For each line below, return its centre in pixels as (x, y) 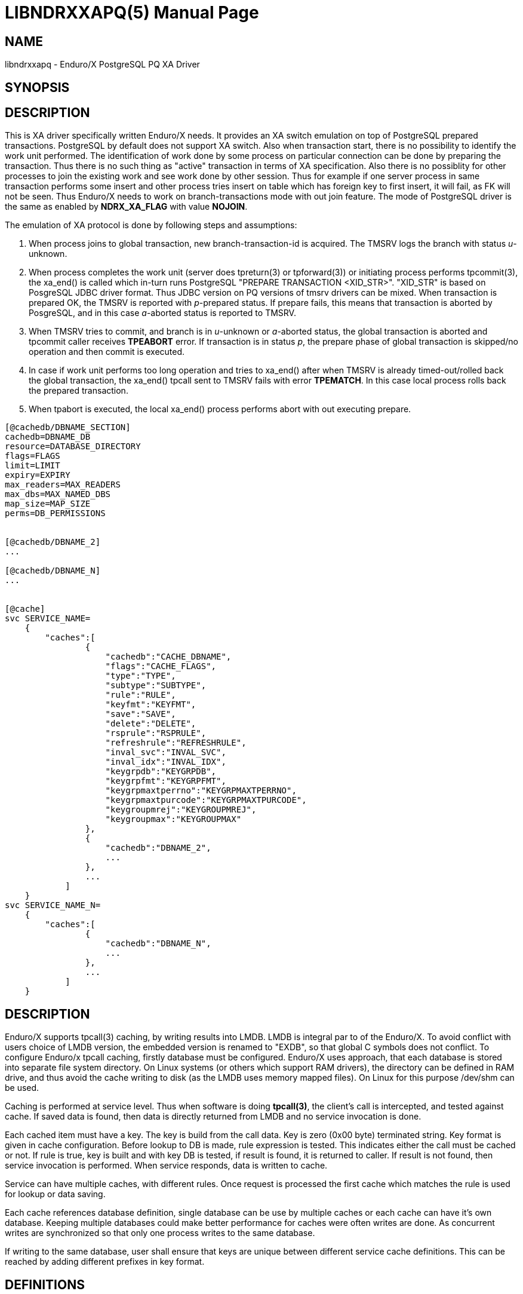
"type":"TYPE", (141, 676)
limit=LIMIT (33, 466)
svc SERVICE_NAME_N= (53, 905)
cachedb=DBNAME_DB (48, 437)
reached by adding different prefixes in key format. (105, 1262)
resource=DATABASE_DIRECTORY (73, 447)
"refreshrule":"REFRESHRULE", (176, 743)
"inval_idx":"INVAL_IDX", (166, 762)
